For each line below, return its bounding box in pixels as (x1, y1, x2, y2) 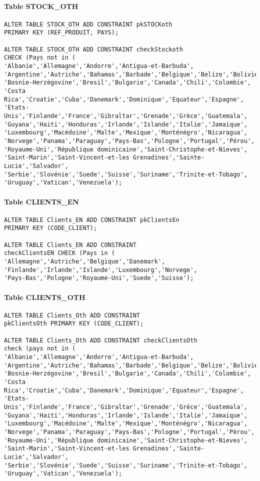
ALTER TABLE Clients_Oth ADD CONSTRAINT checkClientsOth (4, 336, 197, 344)
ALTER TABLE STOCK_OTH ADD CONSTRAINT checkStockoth (4, 45, 183, 53)
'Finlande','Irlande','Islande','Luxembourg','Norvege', (4, 266, 197, 273)
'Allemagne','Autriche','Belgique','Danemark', (4, 258, 165, 265)
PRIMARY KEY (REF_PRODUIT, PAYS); (4, 29, 119, 36)
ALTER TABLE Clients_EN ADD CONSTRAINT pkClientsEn (4, 216, 179, 223)
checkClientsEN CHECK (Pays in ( (4, 249, 115, 257)
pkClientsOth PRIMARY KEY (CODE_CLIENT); (4, 320, 144, 327)
